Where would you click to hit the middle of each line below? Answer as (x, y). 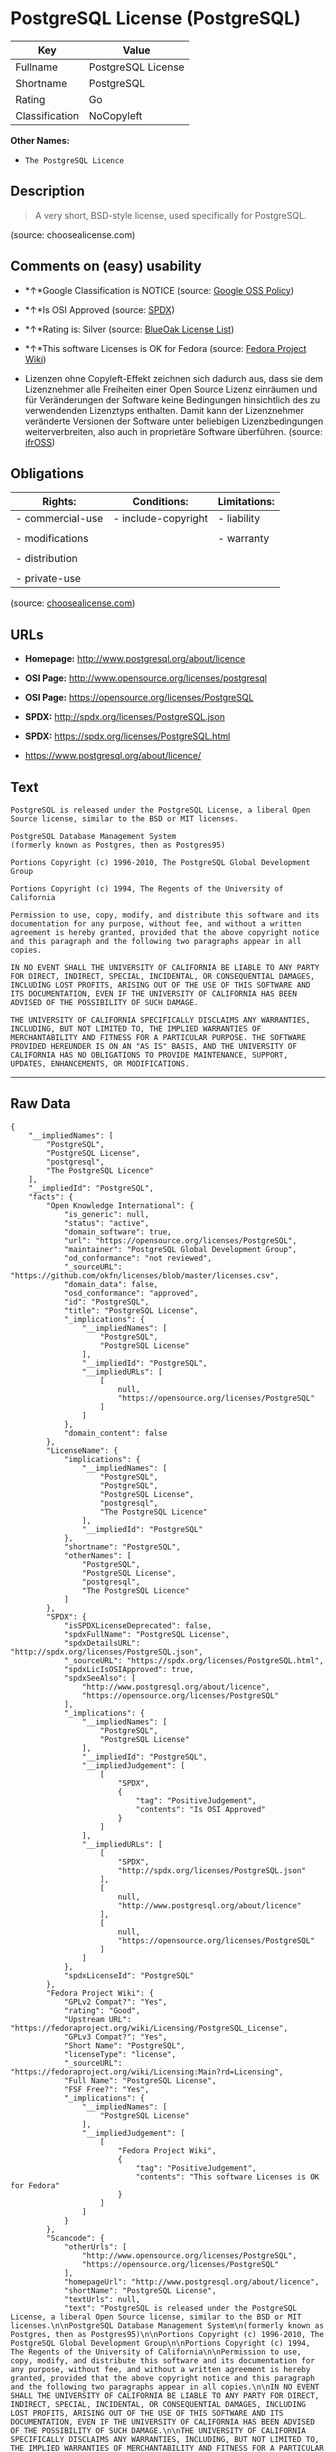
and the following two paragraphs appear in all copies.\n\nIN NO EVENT (165, 2387)
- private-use (48, 579)
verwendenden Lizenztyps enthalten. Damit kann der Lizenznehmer (164, 410)
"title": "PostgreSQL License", (131, 1310)
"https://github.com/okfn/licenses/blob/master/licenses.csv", (145, 1275)
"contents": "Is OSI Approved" (201, 1809)
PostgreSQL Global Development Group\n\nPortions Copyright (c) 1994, (160, 2343)
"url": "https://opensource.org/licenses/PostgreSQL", (180, 1240)
